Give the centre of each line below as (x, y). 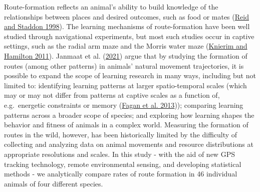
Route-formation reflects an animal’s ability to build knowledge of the (111, 7)
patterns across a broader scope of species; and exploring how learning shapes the (129, 115)
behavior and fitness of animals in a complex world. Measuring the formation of (126, 125)
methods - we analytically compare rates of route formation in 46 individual (121, 174)
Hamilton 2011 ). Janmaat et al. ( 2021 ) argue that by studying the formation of (126, 55)
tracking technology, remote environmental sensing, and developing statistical (123, 164)
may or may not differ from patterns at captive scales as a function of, (112, 95)
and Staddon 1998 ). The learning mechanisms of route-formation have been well (127, 26)
